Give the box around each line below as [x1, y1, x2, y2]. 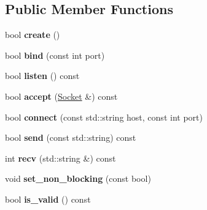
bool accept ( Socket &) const [5, 89, 118, 102]
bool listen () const [5, 69, 80, 82]
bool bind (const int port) [5, 48, 105, 61]
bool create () [5, 28, 60, 41]
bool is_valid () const [5, 192, 91, 205]
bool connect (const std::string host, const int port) [5, 110, 203, 123]
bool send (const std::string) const [5, 131, 136, 144]
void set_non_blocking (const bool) [5, 172, 151, 185]
